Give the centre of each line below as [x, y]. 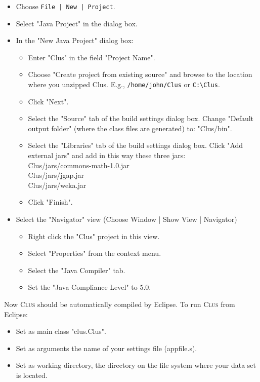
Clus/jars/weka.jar [57, 185]
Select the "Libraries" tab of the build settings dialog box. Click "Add [136, 145]
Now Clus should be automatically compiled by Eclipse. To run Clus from [120, 304]
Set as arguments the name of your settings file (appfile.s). [106, 348]
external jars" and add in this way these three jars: [107, 155]
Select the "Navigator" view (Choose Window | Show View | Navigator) [126, 219]
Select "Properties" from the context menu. [95, 253]
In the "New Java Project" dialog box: [75, 40]
